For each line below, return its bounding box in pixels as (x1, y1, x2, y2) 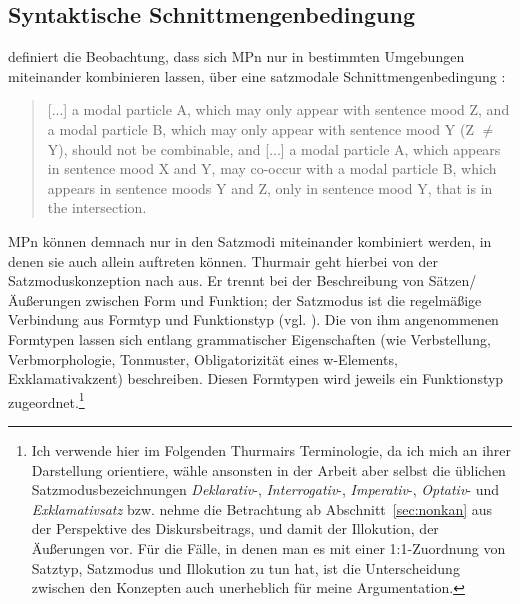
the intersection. (47, 197, 147, 218)
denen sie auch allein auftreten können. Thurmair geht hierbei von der (8, 250, 439, 271)
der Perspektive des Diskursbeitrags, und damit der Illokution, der (31, 518, 439, 539)
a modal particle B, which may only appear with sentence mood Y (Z (47, 118, 474, 139)
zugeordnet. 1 (8, 388, 85, 412)
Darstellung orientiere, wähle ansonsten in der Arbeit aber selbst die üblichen (31, 459, 506, 480)
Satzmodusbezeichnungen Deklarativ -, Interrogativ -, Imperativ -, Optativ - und (31, 479, 500, 500)
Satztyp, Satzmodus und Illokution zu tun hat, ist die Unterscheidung (31, 557, 460, 578)
